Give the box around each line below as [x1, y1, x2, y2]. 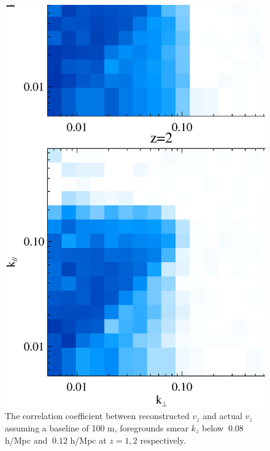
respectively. [140, 433, 186, 446]
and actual [202, 409, 242, 422]
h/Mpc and [5, 433, 48, 446]
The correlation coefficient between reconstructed [5, 409, 190, 422]
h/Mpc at [70, 433, 107, 446]
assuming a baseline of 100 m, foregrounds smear [5, 422, 189, 434]
